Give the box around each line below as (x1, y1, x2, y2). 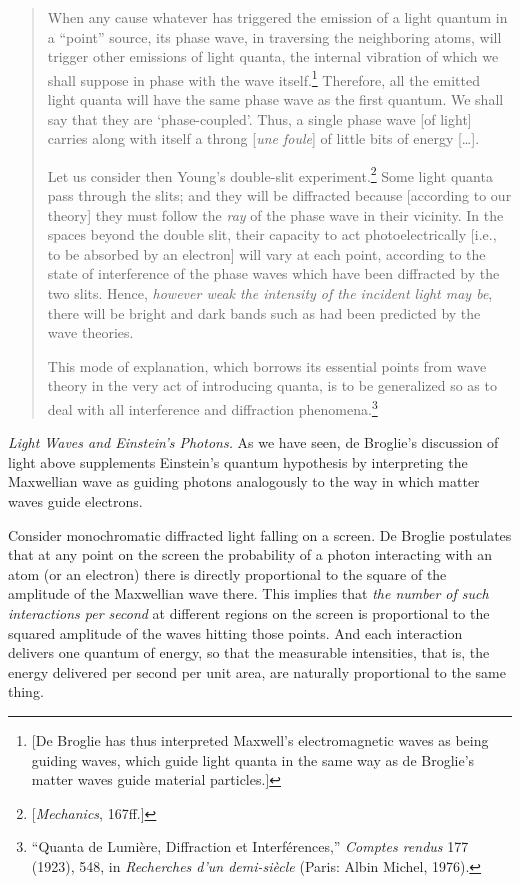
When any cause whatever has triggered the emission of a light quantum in (47, 7, 508, 27)
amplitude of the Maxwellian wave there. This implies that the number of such (8, 583, 489, 604)
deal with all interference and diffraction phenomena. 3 (47, 396, 378, 419)
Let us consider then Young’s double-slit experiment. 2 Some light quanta (47, 162, 493, 186)
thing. (8, 681, 44, 702)
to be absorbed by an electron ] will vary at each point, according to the (47, 243, 486, 264)
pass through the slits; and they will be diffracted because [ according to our (47, 185, 512, 206)
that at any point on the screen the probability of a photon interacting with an (8, 544, 493, 565)
